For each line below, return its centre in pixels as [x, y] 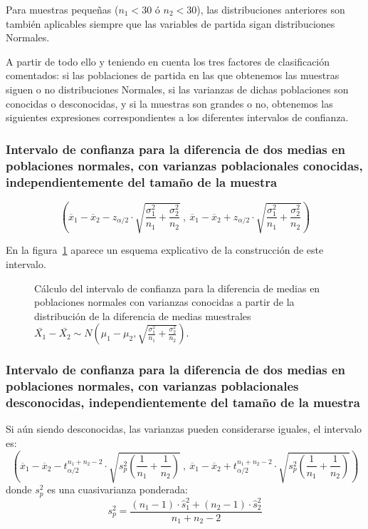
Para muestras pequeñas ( [62, 9]
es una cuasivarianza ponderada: [117, 489]
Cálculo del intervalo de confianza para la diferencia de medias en [177, 288]
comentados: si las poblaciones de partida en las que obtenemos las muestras [173, 75]
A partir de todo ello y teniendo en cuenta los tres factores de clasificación [168, 61]
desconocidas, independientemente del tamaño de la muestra [183, 402]
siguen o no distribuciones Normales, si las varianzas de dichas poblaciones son [177, 89]
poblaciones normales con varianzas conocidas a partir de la [164, 302]
